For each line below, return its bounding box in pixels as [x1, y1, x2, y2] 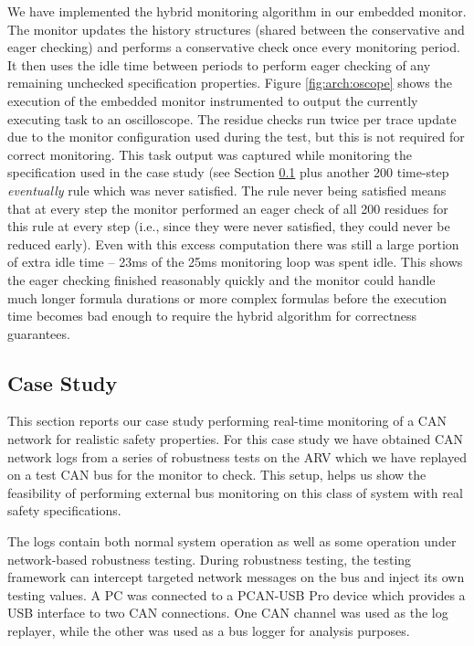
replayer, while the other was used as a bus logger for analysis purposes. [7, 621, 410, 641]
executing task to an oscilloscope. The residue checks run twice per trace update [7, 109, 457, 128]
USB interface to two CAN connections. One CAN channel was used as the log [7, 603, 448, 622]
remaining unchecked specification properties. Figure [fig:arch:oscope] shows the [7, 73, 452, 92]
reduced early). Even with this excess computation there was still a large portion [7, 234, 459, 253]
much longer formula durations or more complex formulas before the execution [7, 288, 448, 307]
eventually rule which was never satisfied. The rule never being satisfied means [7, 180, 447, 199]
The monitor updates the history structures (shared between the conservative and [7, 19, 465, 38]
